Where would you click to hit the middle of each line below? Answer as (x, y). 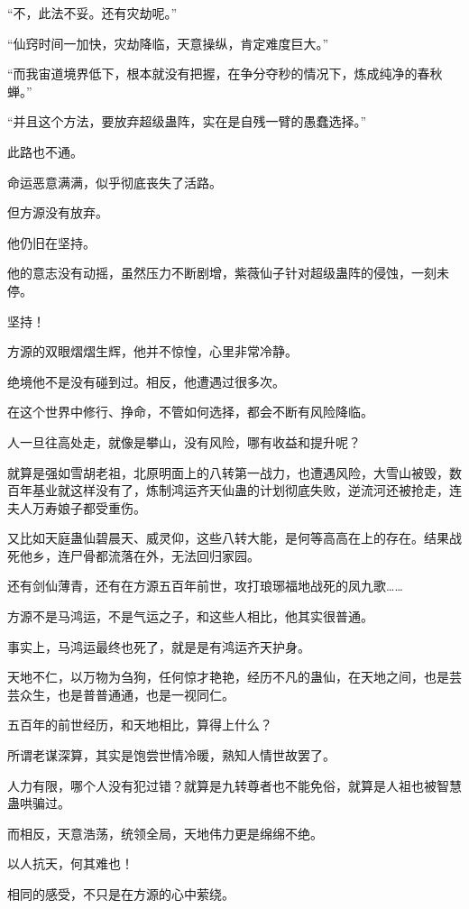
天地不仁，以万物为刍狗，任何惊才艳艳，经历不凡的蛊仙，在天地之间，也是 (228, 677)
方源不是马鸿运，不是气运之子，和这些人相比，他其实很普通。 (190, 616)
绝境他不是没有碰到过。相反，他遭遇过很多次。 (146, 381)
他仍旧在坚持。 (51, 242)
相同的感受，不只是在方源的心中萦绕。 (121, 894)
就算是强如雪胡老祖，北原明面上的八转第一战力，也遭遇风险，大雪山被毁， (228, 472)
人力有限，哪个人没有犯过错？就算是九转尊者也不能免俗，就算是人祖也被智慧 (234, 785)
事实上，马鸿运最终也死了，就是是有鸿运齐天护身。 (159, 646)
